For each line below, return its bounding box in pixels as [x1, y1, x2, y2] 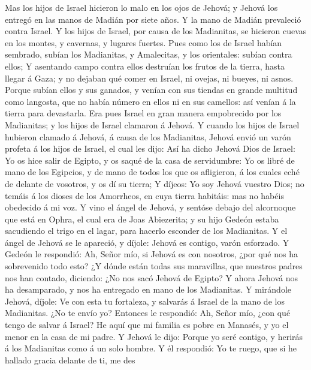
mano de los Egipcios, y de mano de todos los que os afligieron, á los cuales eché [5, 166, 300, 178]
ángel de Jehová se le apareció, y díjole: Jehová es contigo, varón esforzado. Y [5, 236, 289, 248]
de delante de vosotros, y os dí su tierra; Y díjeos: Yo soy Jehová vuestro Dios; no [5, 177, 304, 189]
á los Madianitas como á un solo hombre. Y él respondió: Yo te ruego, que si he [5, 342, 297, 354]
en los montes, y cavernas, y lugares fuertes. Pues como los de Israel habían [5, 36, 282, 49]
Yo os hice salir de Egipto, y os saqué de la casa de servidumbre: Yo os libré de [5, 154, 295, 166]
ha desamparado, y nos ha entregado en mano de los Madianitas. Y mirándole [5, 283, 291, 296]
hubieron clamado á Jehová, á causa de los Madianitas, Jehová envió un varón [5, 130, 291, 143]
